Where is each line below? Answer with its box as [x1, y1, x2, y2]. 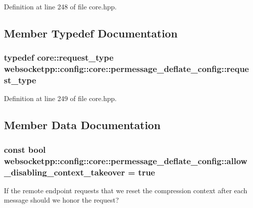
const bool [4, 143, 46, 155]
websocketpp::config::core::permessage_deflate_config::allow [4, 154, 248, 167]
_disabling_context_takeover [4, 166, 125, 178]
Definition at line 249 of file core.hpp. [4, 93, 117, 104]
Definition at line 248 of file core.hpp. [4, 1, 117, 11]
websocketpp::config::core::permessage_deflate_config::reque [4, 63, 249, 75]
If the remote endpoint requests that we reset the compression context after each [4, 185, 248, 195]
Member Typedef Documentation [4, 25, 178, 40]
